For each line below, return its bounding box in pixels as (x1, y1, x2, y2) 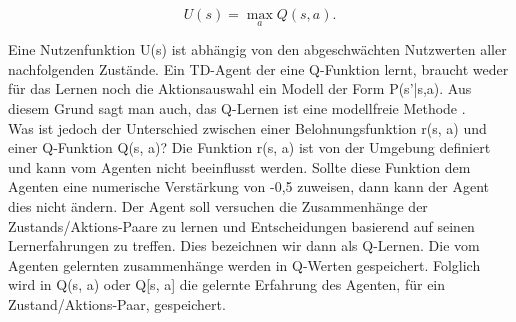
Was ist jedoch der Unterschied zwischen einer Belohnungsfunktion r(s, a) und (8, 117, 487, 138)
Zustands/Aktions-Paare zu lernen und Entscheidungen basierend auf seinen (8, 215, 475, 236)
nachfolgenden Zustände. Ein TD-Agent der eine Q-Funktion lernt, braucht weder (8, 58, 509, 79)
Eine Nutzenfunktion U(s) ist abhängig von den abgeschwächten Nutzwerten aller (8, 39, 507, 60)
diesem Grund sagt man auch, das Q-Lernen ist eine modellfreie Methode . (8, 98, 466, 118)
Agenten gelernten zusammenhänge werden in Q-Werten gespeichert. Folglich (8, 254, 481, 275)
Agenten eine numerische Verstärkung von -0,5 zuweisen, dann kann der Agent (8, 176, 490, 197)
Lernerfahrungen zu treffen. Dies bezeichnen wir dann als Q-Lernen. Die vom (8, 235, 480, 256)
